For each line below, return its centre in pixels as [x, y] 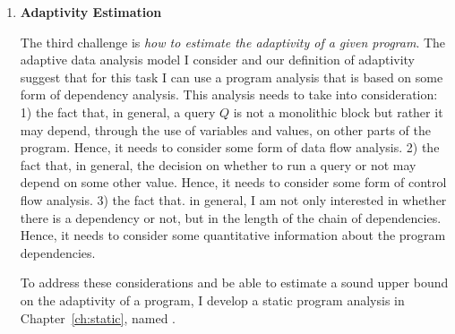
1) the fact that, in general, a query [118, 111]
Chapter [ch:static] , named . [98, 317]
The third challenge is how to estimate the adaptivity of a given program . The [233, 42]
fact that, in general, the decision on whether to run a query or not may [218, 164]
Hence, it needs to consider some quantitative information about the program [233, 235]
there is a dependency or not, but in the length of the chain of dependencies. [231, 217]
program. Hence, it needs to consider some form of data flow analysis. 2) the [230, 147]
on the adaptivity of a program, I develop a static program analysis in [212, 300]
